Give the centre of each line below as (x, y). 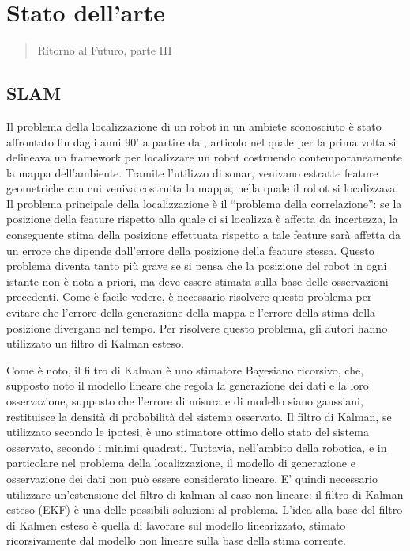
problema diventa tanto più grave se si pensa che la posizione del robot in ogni (197, 266)
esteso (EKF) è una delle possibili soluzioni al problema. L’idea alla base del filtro (205, 509)
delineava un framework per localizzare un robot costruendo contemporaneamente (204, 157)
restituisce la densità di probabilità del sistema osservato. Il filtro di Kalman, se (199, 416)
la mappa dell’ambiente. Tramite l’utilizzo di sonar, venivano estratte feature (192, 172)
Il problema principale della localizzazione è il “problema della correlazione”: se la (204, 203)
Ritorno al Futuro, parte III (105, 50)
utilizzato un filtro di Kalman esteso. (95, 343)
